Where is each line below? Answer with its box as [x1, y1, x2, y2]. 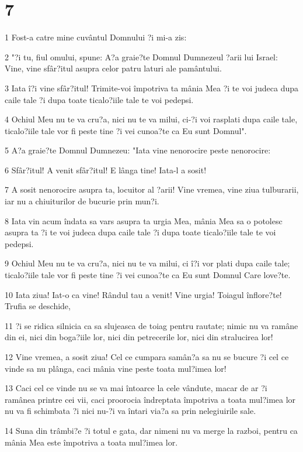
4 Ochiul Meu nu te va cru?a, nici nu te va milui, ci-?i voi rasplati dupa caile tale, [5, 113, 298, 125]
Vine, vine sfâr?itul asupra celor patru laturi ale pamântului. [5, 62, 222, 74]
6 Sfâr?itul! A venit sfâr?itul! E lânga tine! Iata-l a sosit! [5, 163, 207, 176]
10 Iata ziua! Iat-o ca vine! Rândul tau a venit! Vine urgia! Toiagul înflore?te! [5, 288, 282, 300]
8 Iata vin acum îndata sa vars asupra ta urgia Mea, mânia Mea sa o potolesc [5, 214, 283, 227]
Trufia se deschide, [5, 300, 71, 312]
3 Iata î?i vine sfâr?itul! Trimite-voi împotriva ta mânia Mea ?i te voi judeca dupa [5, 81, 299, 94]
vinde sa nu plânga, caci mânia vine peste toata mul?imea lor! [5, 362, 227, 374]
